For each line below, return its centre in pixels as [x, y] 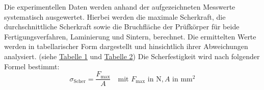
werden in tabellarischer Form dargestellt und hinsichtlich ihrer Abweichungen [126, 46]
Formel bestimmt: [32, 66]
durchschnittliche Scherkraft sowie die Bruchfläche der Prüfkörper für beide [122, 27]
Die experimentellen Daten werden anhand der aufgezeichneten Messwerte [120, 7]
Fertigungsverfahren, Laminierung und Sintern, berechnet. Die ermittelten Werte [130, 36]
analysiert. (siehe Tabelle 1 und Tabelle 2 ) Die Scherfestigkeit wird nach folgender [132, 56]
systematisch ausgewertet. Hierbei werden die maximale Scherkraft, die [115, 16]
